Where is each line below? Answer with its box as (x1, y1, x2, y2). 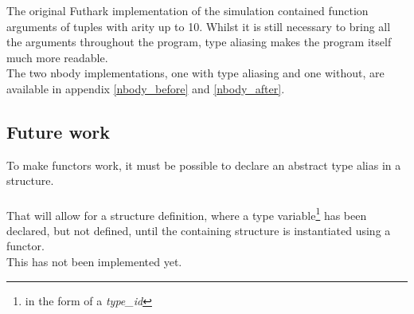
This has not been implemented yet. (6, 253, 182, 269)
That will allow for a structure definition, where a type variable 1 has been (6, 204, 367, 223)
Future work (6, 119, 111, 143)
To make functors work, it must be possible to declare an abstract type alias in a (6, 156, 401, 173)
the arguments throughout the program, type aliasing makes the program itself (6, 33, 392, 50)
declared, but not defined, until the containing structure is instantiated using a (6, 222, 391, 238)
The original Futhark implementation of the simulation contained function (6, 2, 369, 18)
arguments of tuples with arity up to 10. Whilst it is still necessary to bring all (6, 18, 391, 34)
